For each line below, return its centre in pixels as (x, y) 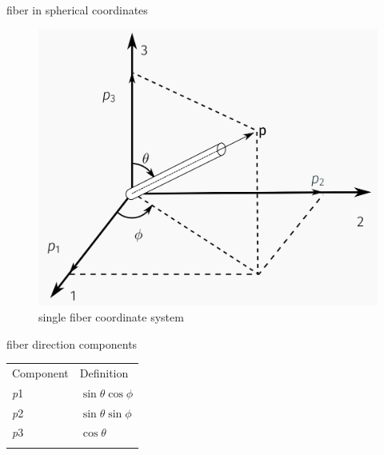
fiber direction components (72, 343)
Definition (104, 372)
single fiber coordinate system (111, 316)
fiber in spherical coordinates (77, 10)
